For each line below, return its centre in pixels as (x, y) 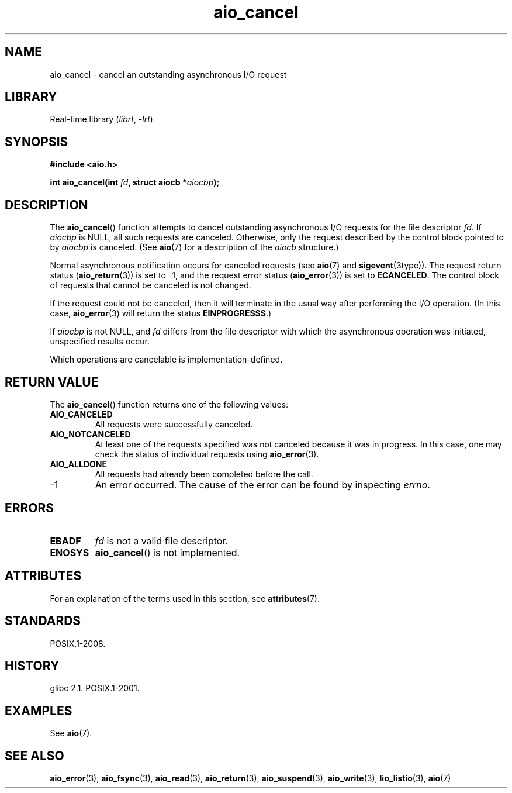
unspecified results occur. (100, 342)
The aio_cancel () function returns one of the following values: (169, 404)
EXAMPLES (39, 711)
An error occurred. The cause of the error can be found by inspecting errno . (262, 485)
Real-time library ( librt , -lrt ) (101, 119)
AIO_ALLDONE (79, 464)
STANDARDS (43, 621)
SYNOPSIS (37, 142)
